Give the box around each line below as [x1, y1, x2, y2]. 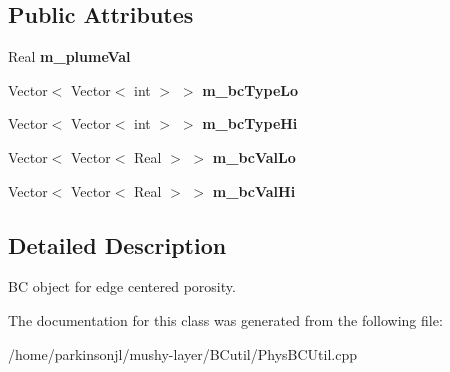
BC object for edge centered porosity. [8, 276, 236, 297]
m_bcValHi [212, 180, 296, 201]
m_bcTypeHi [202, 113, 298, 134]
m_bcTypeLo [202, 79, 299, 100]
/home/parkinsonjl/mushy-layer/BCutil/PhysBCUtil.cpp [8, 343, 357, 364]
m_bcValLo [212, 146, 296, 167]
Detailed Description [8, 229, 227, 260]
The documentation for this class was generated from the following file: [8, 309, 443, 330]
